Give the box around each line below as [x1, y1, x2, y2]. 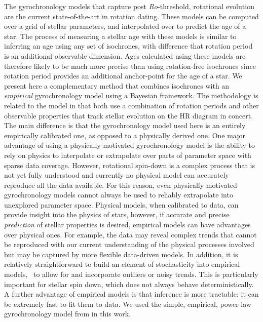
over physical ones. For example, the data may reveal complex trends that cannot [4, 229, 257, 239]
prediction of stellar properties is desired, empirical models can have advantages [4, 219, 251, 230]
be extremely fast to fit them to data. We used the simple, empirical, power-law [4, 298, 251, 309]
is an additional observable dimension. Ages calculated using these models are [4, 50, 246, 61]
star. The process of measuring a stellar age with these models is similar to [4, 30, 237, 41]
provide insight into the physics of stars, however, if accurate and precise [4, 209, 230, 220]
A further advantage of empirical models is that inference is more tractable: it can [4, 289, 259, 299]
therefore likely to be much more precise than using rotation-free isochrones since [4, 60, 256, 71]
